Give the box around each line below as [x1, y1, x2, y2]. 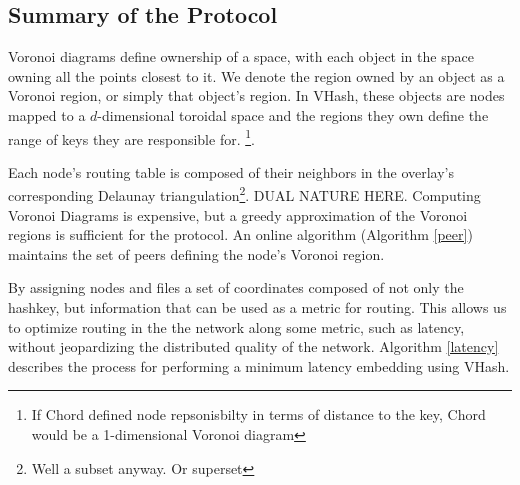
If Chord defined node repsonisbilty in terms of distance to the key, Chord [31, 404, 486, 425]
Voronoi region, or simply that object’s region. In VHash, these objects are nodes [8, 85, 505, 106]
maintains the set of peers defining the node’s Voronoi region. [8, 243, 385, 264]
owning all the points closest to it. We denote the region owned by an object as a [8, 65, 505, 86]
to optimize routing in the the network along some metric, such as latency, [8, 316, 465, 337]
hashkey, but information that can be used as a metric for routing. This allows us [8, 297, 507, 318]
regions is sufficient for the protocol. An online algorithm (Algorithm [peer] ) [8, 224, 473, 245]
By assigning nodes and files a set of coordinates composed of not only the [8, 277, 464, 298]
